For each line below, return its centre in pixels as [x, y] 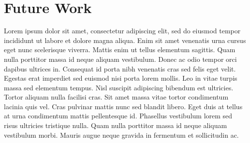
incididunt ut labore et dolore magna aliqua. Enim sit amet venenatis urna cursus [125, 40]
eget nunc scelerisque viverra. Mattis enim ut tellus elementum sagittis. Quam [120, 50]
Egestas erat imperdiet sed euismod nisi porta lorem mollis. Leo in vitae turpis [121, 78]
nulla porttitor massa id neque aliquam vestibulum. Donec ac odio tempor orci [120, 59]
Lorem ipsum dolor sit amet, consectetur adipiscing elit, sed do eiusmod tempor [122, 31]
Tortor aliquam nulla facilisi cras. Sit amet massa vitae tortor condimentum [116, 97]
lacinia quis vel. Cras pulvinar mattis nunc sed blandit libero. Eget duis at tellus [123, 106]
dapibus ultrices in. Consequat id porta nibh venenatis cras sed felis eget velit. [120, 68]
